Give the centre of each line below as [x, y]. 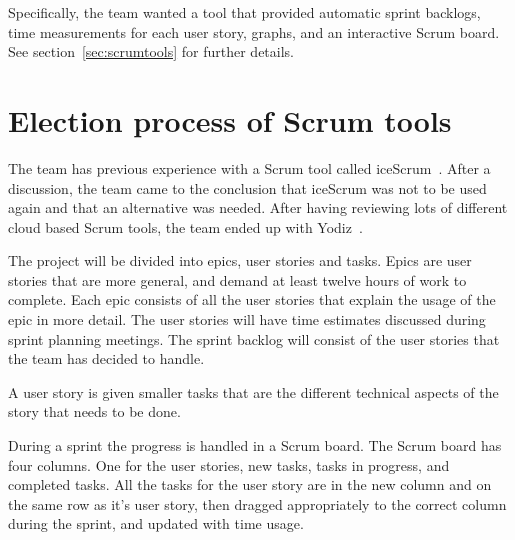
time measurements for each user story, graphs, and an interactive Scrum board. [254, 31]
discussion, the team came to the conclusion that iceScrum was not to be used [247, 187]
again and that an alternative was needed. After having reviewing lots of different [258, 207]
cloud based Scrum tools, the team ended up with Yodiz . [185, 226]
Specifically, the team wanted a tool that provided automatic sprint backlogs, [244, 12]
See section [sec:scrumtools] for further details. [151, 51]
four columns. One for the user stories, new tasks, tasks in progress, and [229, 464]
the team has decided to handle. [106, 358]
